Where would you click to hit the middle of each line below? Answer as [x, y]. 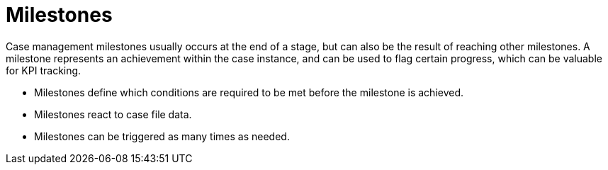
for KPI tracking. [44, 70]
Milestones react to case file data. [113, 114]
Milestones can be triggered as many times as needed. [162, 136]
